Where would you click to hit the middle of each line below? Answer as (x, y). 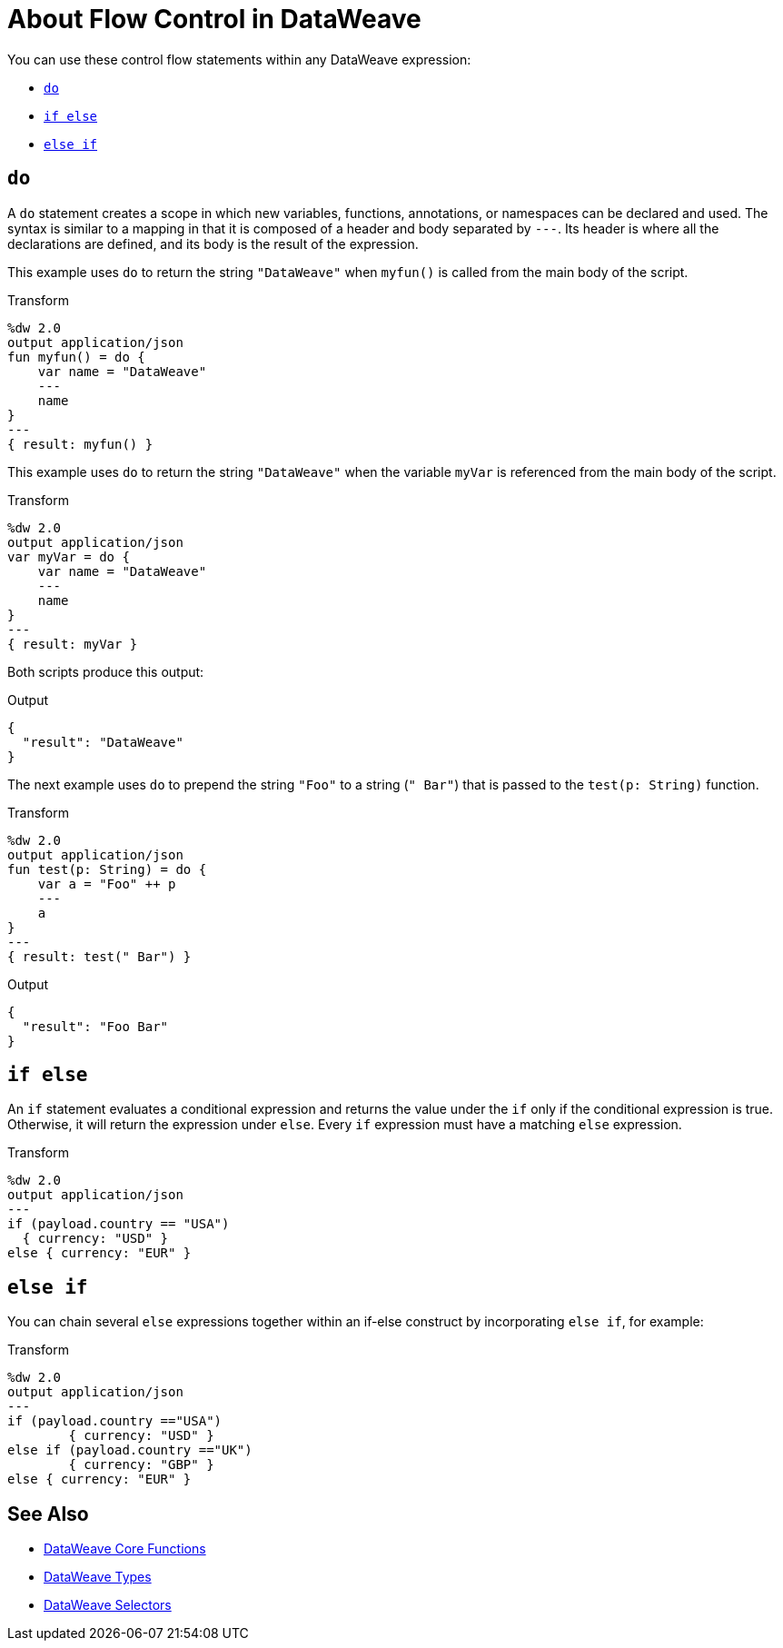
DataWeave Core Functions (125, 1549)
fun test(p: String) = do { (107, 869)
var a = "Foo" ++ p (107, 884)
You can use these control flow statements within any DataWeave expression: (239, 59)
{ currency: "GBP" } (141, 1465)
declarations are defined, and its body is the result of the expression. (213, 243)
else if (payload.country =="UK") (130, 1450)
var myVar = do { (69, 556)
